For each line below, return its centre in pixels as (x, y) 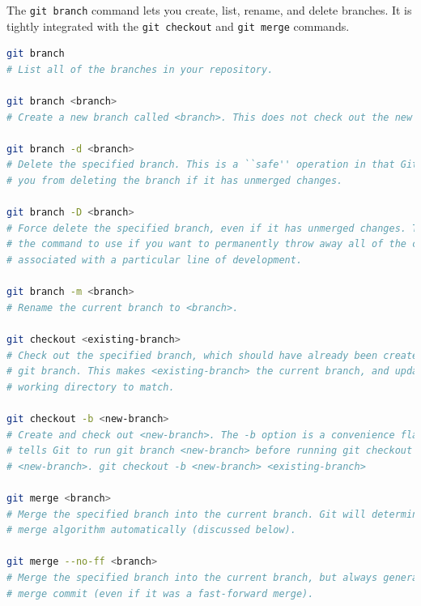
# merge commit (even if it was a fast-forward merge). (160, 593)
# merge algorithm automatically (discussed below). (151, 530)
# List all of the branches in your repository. (140, 69)
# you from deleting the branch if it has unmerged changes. (175, 181)
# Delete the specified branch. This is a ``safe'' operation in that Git (213, 165)
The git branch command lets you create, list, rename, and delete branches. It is (209, 10)
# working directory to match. (91, 387)
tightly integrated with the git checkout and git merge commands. (178, 26)
